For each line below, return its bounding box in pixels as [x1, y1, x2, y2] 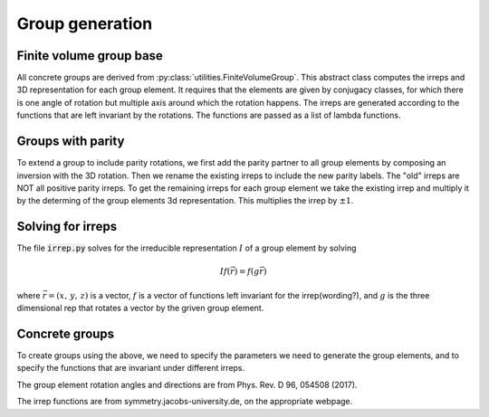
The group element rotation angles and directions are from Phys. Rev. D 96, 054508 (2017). [16, 379, 358, 390]
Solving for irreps [16, 219, 118, 234]
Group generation [16, 14, 153, 33]
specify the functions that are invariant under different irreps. [16, 363, 245, 374]
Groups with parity [16, 134, 125, 149]
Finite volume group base [16, 48, 163, 63]
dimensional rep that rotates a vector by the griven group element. [16, 303, 264, 314]
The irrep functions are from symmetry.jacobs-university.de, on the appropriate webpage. [16, 396, 353, 407]
